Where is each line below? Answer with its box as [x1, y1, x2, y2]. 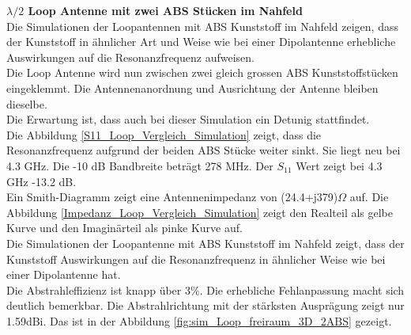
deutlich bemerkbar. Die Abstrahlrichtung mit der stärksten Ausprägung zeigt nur [6, 297, 405, 314]
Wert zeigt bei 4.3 [296, 157, 383, 173]
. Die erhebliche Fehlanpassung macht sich [199, 281, 405, 298]
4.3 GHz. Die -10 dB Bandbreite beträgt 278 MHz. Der [6, 157, 273, 173]
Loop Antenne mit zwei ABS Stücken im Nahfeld [28, 2, 303, 18]
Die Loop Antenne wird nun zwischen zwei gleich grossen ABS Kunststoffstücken [6, 64, 398, 81]
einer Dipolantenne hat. [6, 266, 121, 283]
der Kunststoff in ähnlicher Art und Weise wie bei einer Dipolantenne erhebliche [6, 33, 396, 50]
